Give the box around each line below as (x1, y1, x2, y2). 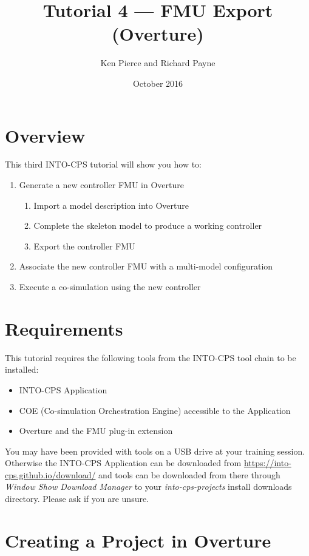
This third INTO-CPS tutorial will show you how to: (5, 158, 202, 171)
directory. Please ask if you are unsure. (5, 492, 149, 505)
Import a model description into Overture (33, 198, 189, 211)
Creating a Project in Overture (5, 527, 271, 552)
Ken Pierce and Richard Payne (100, 56, 216, 69)
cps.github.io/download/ (5, 468, 96, 481)
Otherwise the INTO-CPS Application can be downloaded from (5, 456, 242, 469)
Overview (5, 123, 86, 147)
